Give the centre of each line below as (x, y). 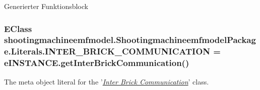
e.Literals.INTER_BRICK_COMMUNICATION (107, 51)
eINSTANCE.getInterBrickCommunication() (97, 63)
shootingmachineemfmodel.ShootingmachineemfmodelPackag (130, 40)
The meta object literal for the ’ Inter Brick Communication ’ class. (107, 81)
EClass (18, 28)
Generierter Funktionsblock (46, 6)
